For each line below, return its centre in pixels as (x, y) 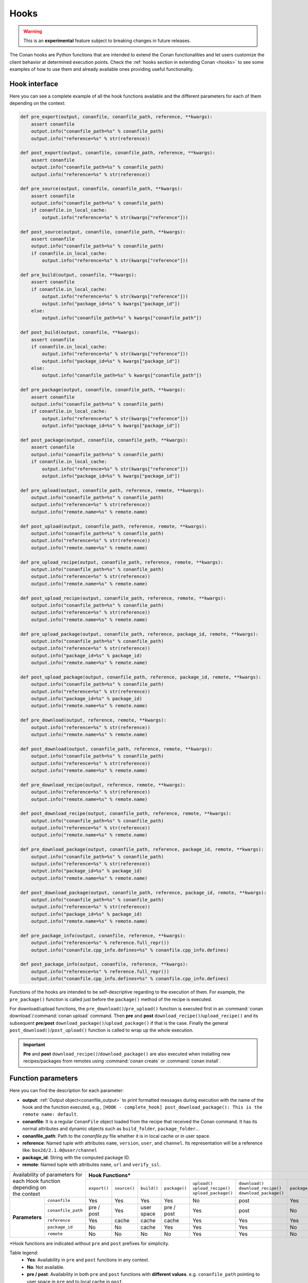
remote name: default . (50, 1114)
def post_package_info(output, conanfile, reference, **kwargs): (104, 964)
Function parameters (44, 1078)
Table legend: (24, 1253)
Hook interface (34, 84)
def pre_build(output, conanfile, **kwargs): (79, 275)
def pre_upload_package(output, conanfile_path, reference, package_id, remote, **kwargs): (139, 634)
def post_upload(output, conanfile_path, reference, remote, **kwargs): (114, 526)
